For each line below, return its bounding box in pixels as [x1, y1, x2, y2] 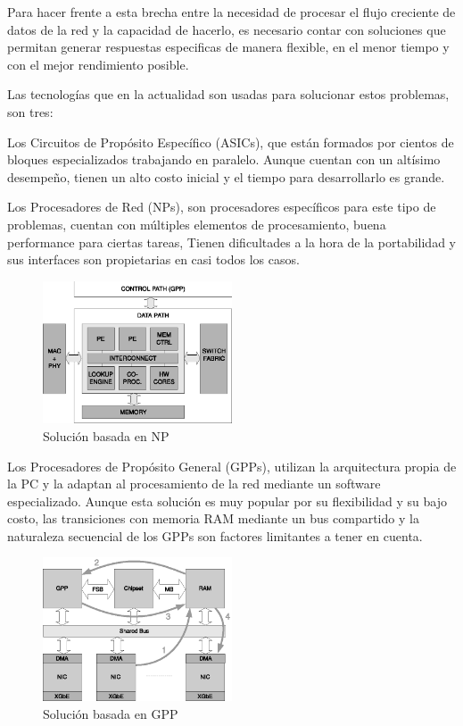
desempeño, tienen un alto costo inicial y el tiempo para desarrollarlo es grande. [7, 167, 445, 186]
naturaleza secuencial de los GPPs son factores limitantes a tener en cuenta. [7, 526, 423, 545]
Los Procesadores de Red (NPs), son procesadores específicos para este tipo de [7, 197, 436, 216]
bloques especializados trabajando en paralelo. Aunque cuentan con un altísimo [7, 150, 441, 169]
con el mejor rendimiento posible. [7, 54, 189, 73]
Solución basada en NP [43, 426, 169, 445]
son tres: [7, 102, 54, 121]
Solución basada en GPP [43, 705, 178, 723]
